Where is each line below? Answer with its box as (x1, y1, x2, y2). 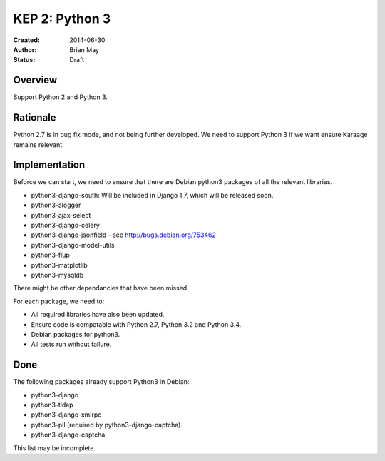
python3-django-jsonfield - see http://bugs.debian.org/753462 (31, 230, 217, 239)
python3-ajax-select (31, 211, 91, 219)
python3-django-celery (31, 221, 100, 229)
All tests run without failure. (31, 340, 112, 349)
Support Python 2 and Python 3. (13, 93, 108, 101)
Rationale (13, 111, 56, 124)
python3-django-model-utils (31, 240, 115, 249)
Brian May (69, 45, 100, 54)
